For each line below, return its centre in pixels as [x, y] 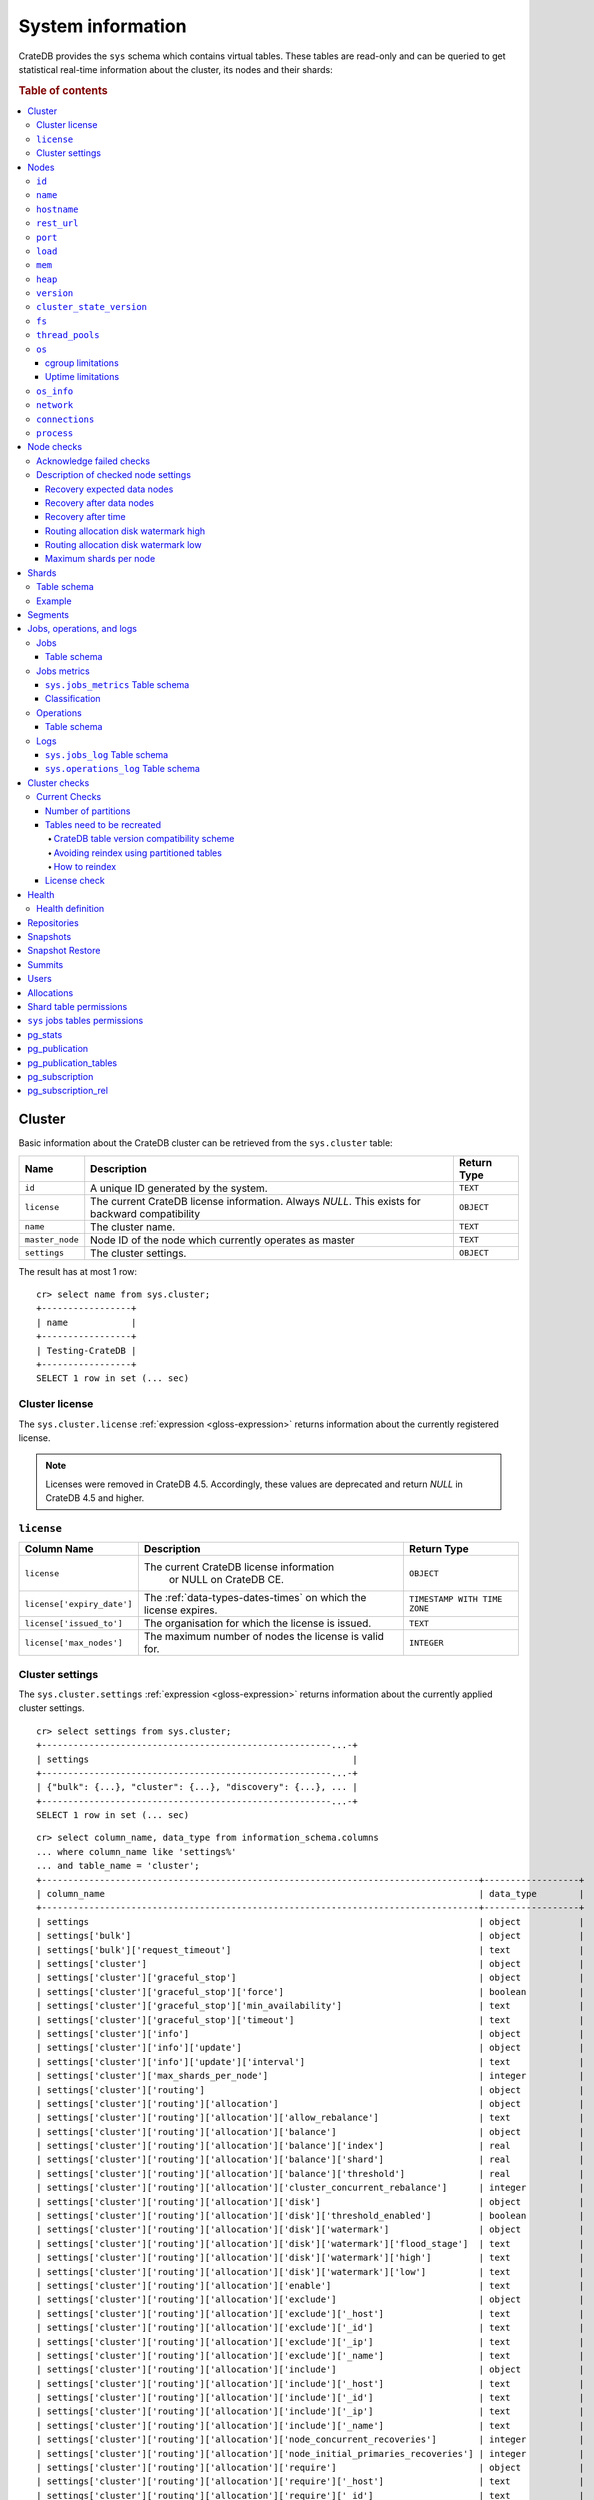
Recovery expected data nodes [109, 489]
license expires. [180, 1610]
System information [102, 26]
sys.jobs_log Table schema [107, 754]
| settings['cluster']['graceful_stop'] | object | [310, 1978]
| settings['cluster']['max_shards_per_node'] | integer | [310, 2076]
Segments [48, 615]
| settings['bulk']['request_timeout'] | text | [310, 1949]
